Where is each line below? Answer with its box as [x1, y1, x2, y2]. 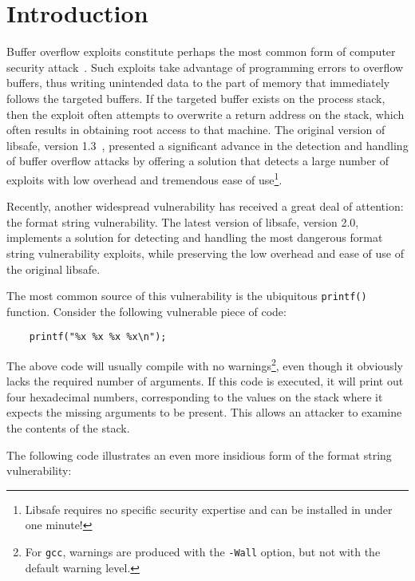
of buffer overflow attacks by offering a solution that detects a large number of [6, 152, 389, 169]
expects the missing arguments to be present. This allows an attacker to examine [6, 404, 402, 421]
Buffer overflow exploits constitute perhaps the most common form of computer [6, 43, 396, 60]
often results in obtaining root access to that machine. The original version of [6, 121, 385, 138]
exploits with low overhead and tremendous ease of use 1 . [6, 168, 283, 188]
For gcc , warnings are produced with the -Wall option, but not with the [25, 543, 381, 559]
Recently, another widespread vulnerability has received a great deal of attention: [6, 198, 404, 215]
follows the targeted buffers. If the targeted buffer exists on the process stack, [6, 89, 385, 106]
